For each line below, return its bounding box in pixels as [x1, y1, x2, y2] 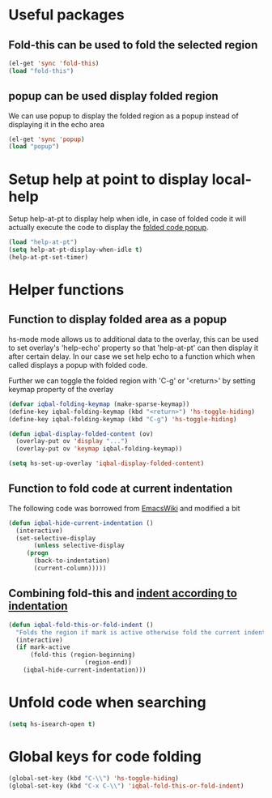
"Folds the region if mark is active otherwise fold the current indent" [15, 628, 270, 637]
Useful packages [8, 6, 125, 24]
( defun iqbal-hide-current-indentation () [8, 518, 154, 527]
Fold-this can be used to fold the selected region [8, 38, 258, 52]
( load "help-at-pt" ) [8, 238, 79, 246]
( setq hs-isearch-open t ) [8, 719, 96, 728]
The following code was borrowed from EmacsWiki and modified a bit [8, 503, 240, 513]
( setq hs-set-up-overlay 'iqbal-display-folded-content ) [8, 459, 205, 467]
